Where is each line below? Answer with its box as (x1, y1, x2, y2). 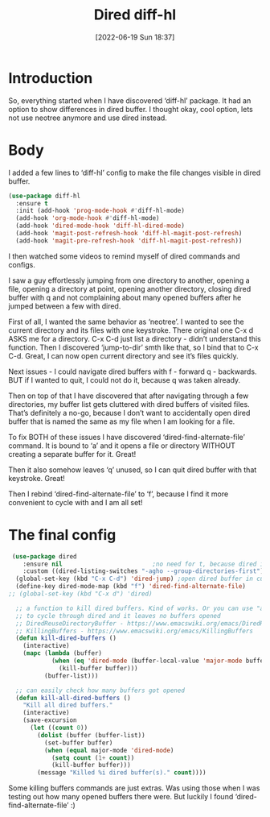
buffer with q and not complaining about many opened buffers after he (8, 292, 242, 302)
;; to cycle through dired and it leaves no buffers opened (15, 612, 221, 620)
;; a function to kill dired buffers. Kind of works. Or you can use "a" (15, 604, 268, 612)
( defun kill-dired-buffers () (15, 634, 117, 642)
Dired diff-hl (93, 6, 177, 24)
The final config (8, 525, 117, 544)
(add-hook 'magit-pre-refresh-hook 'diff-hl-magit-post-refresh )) (15, 236, 243, 245)
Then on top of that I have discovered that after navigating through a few (8, 391, 249, 400)
